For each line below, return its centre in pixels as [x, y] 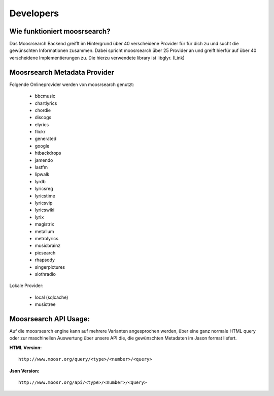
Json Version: [24, 371]
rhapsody [45, 260]
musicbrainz [48, 246]
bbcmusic [45, 96]
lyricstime [45, 195]
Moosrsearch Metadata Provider [62, 72]
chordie [43, 110]
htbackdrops [48, 153]
